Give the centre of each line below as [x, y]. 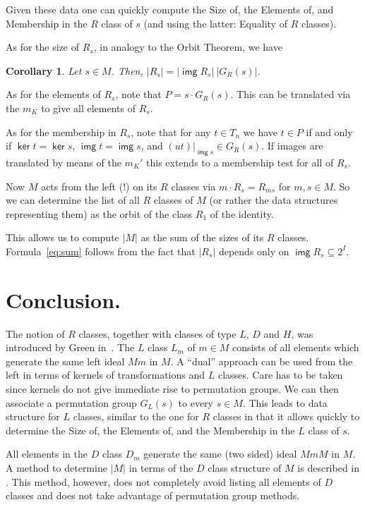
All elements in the [47, 454]
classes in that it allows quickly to [286, 416]
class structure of [245, 467]
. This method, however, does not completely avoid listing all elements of [163, 481]
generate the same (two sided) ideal [220, 454]
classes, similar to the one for [136, 416]
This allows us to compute [62, 237]
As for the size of [43, 47]
